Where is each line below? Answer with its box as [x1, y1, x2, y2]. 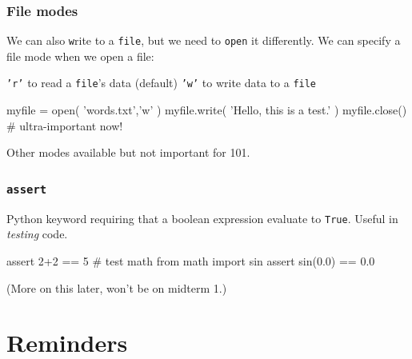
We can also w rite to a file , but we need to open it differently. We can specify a [6, 32, 401, 49]
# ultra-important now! [6, 117, 123, 134]
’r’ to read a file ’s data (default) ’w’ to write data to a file [6, 74, 317, 91]
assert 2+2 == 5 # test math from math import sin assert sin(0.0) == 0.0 [6, 252, 375, 269]
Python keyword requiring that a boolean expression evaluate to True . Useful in [6, 209, 398, 226]
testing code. [6, 225, 68, 242]
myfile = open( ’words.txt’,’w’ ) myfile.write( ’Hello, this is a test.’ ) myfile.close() [6, 102, 407, 118]
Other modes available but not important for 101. [6, 144, 250, 161]
